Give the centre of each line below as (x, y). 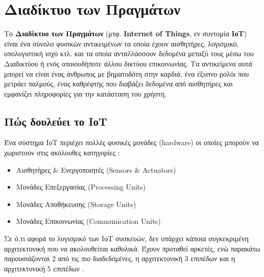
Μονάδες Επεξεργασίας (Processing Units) (81, 187)
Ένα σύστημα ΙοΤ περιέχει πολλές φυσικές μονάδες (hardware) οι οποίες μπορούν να (131, 142)
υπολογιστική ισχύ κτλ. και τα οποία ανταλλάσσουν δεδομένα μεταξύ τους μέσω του (129, 53)
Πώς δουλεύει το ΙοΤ (56, 121)
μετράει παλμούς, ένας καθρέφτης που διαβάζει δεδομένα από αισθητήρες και (118, 84)
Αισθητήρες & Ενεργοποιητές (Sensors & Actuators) (96, 169)
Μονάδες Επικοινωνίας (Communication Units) (88, 221)
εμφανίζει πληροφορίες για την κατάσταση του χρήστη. (86, 93)
